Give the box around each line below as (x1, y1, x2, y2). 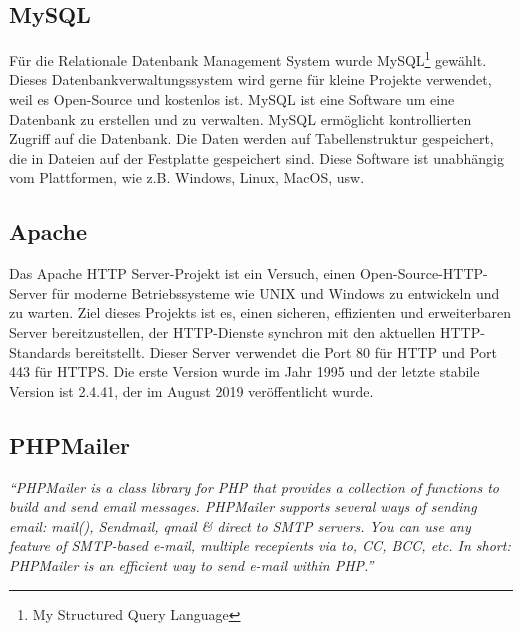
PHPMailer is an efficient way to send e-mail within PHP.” (9, 554, 374, 575)
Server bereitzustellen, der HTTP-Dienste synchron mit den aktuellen (9, 322, 436, 342)
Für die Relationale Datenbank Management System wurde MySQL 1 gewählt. (9, 47, 487, 70)
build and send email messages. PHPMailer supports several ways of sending (9, 496, 477, 517)
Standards (9, 341, 71, 362)
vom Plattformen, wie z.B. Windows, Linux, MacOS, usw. (9, 167, 365, 188)
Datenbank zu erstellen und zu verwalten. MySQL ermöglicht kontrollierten (9, 108, 472, 129)
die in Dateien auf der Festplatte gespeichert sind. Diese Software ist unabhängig (9, 147, 504, 168)
